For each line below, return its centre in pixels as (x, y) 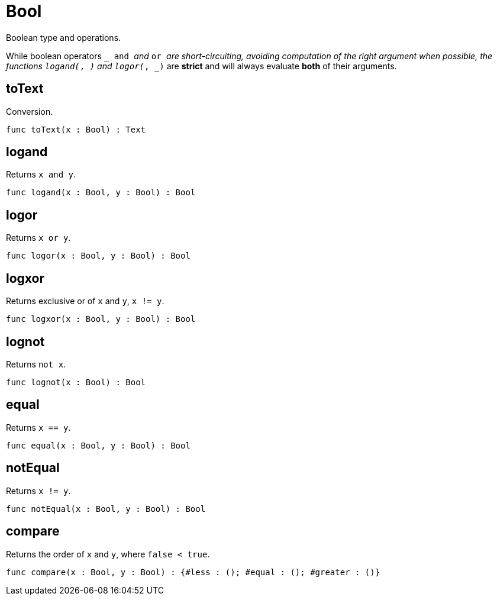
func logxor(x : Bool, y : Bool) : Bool (101, 319)
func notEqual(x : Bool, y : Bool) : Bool (106, 509)
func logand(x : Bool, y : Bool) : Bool (101, 193)
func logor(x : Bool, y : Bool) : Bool (98, 256)
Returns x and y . (41, 175)
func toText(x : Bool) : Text (76, 129)
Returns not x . (36, 364)
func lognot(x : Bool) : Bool (76, 382)
